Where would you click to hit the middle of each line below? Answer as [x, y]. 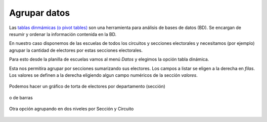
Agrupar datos [40, 13]
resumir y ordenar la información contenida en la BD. [63, 34]
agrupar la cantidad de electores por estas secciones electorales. [76, 50]
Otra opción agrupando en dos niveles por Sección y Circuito [71, 109]
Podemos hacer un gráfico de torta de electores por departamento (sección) [87, 87]
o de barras [21, 97]
